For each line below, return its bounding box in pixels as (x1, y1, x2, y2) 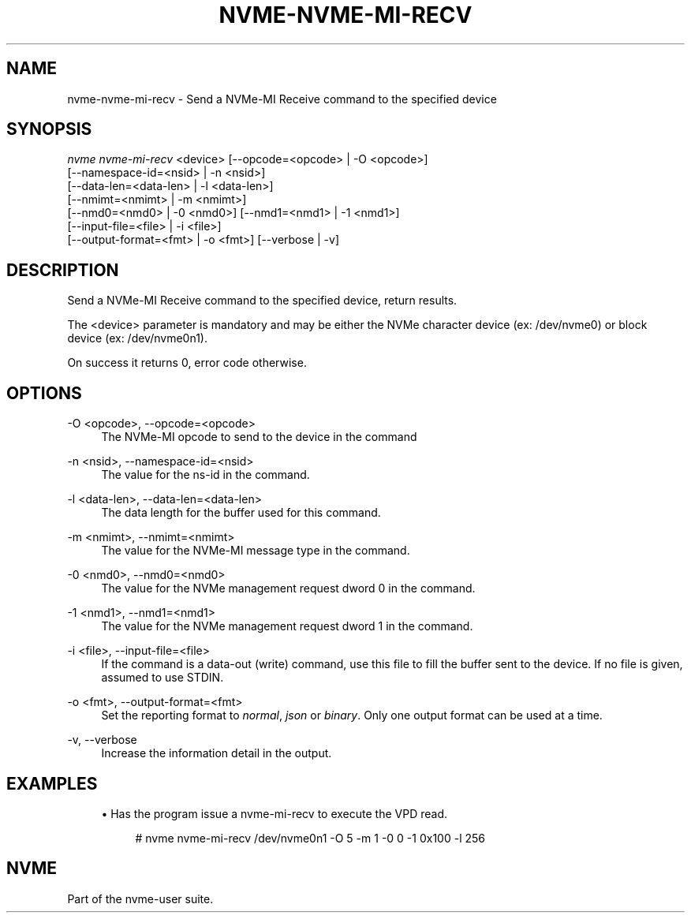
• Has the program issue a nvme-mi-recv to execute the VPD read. (101, 806, 447, 820)
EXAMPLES (6, 773, 98, 794)
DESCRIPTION (6, 260, 119, 280)
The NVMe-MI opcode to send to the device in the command (101, 430, 417, 444)
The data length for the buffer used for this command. (101, 506, 381, 520)
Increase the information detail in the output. (101, 746, 332, 760)
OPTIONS (6, 383, 82, 403)
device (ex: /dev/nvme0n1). (67, 331, 207, 346)
